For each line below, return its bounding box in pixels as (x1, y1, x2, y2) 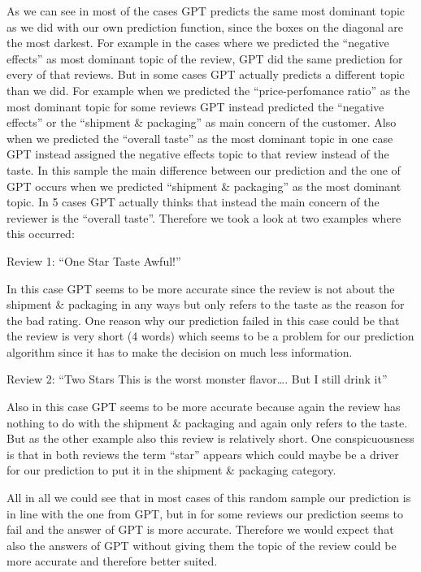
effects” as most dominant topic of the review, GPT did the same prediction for (7, 50, 403, 67)
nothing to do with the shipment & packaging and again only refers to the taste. (7, 414, 408, 431)
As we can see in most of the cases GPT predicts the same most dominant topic (7, 2, 406, 19)
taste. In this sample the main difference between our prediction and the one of (7, 161, 401, 178)
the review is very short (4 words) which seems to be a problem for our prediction (7, 327, 414, 344)
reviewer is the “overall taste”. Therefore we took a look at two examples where (7, 209, 401, 226)
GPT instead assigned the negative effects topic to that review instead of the (7, 145, 389, 162)
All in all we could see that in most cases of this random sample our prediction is (7, 489, 411, 506)
